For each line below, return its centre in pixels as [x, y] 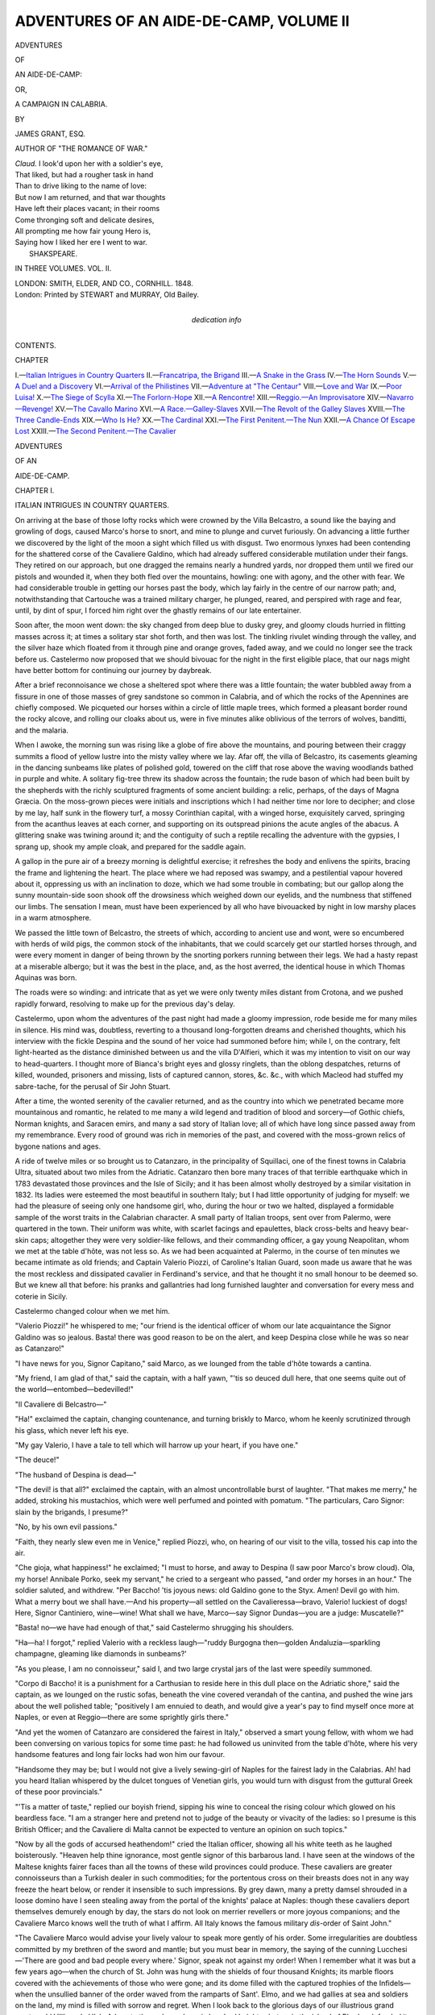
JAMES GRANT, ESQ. [50, 134]
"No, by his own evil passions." [66, 1527]
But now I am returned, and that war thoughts [90, 197]
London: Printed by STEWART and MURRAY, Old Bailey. [107, 294]
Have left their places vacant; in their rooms [87, 209]
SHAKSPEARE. [54, 253]
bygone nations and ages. [58, 1146]
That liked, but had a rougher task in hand [84, 175]
